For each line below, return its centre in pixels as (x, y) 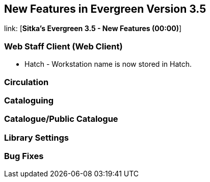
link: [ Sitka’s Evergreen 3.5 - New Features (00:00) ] (93, 29)
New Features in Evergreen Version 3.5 (105, 9)
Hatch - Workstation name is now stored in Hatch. (108, 64)
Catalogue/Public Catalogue (61, 119)
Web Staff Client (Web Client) (63, 46)
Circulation (27, 82)
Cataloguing (29, 100)
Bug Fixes (24, 156)
